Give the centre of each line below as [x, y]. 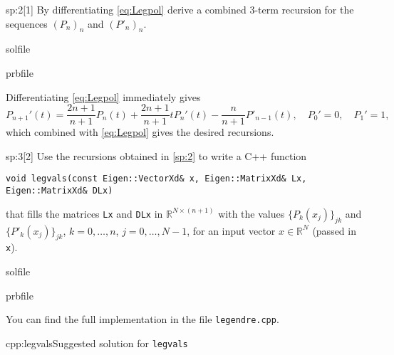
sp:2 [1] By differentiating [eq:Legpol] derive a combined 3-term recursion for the [180, 9]
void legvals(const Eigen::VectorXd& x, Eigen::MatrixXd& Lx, [156, 179]
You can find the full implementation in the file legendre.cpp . [142, 319]
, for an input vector [231, 230]
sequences [27, 23]
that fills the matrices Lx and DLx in [84, 213]
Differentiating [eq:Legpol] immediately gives [103, 96]
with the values [252, 213]
